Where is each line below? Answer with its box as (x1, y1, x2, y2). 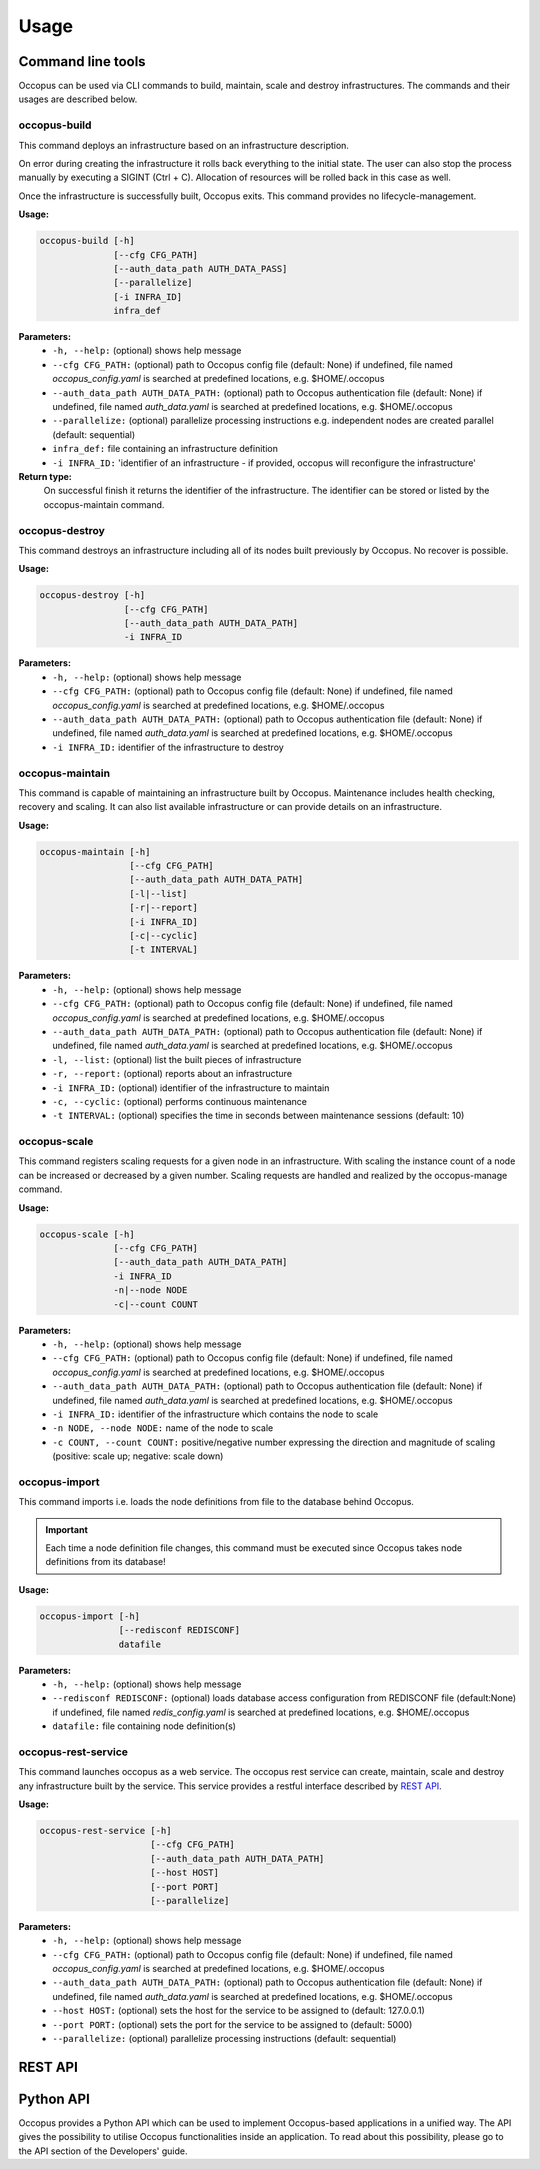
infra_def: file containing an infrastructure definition (52, 443, 279, 455)
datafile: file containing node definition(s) (52, 1720, 237, 1732)
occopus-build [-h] (39, 235, 135, 247)
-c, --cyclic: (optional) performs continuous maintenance (52, 1095, 307, 1107)
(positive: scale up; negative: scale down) (52, 1450, 224, 1462)
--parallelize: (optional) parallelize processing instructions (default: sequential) (52, 2033, 397, 2045)
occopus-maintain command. (43, 498, 165, 510)
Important (45, 1523, 89, 1535)
